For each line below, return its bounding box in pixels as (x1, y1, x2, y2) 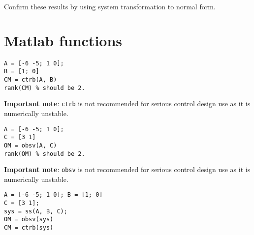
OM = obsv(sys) (4, 216, 54, 223)
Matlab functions (4, 30, 123, 50)
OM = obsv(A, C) (4, 142, 57, 149)
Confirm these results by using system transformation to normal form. (4, 1, 216, 11)
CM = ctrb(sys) (4, 224, 54, 232)
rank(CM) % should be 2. (4, 84, 85, 91)
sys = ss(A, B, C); (4, 207, 67, 215)
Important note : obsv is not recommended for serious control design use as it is (4, 164, 251, 175)
